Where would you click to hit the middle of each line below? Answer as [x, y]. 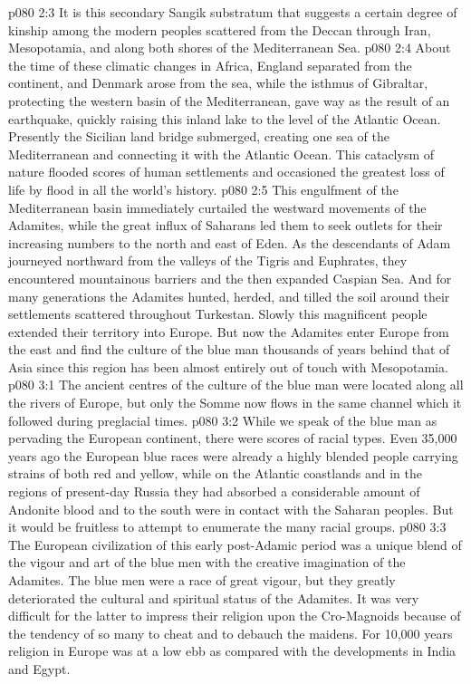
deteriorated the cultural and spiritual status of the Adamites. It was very [214, 597]
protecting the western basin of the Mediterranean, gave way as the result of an [229, 100]
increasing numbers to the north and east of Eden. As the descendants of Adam [230, 242]
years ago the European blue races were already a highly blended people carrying [233, 455]
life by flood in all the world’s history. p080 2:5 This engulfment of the [203, 189]
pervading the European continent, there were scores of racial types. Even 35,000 [233, 438]
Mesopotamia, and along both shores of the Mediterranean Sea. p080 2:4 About [230, 48]
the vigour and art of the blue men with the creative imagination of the [207, 562]
